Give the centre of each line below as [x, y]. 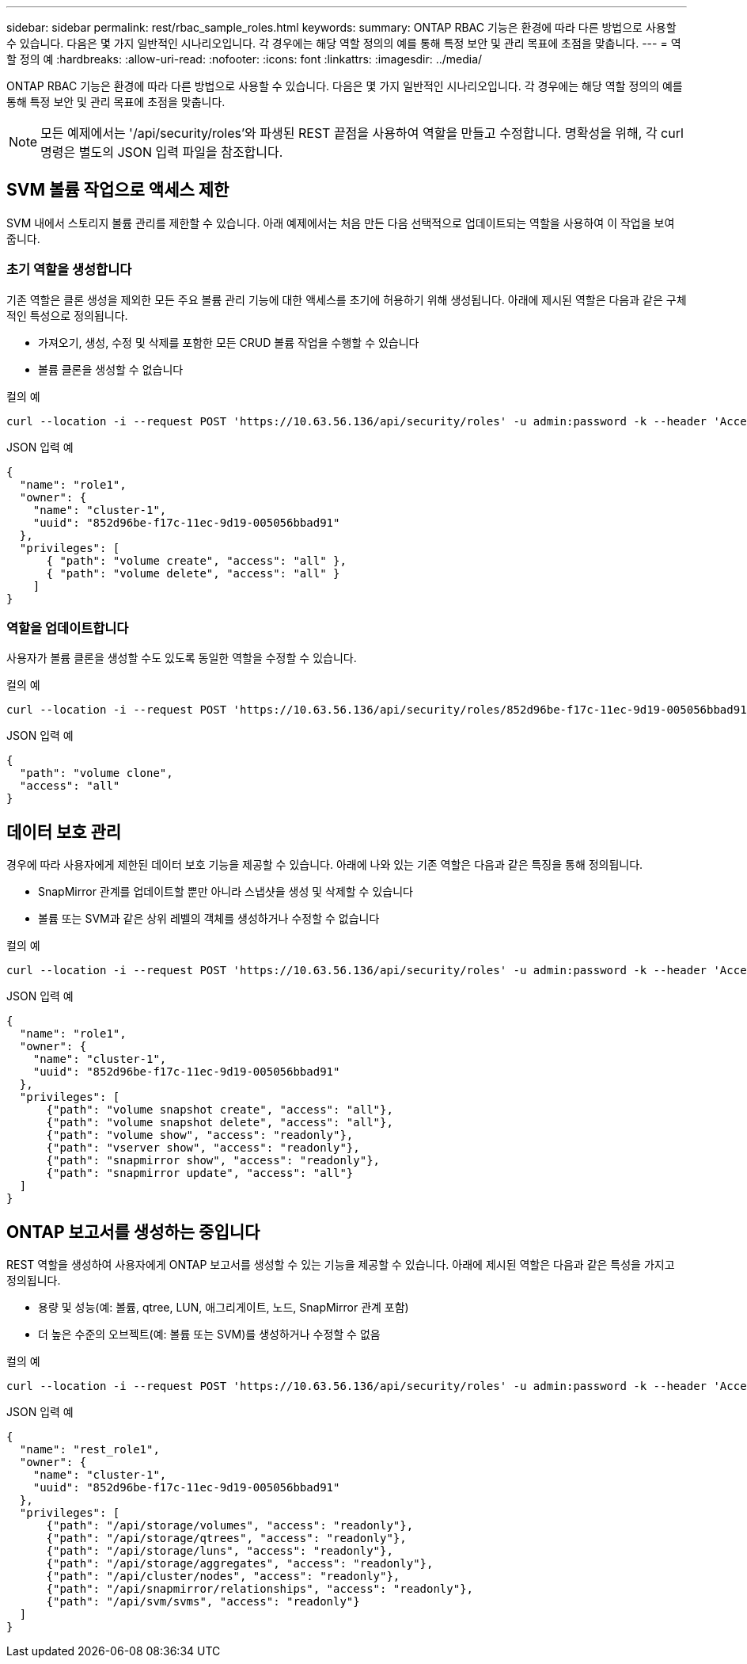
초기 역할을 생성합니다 [69, 270]
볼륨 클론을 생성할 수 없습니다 [111, 369]
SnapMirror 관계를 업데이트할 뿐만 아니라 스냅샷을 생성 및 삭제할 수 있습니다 [226, 892]
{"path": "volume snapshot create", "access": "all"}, [220, 1110]
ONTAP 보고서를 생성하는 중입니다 [133, 1232]
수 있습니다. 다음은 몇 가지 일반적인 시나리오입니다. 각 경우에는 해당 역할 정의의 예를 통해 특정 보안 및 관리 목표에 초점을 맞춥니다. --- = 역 [344, 43]
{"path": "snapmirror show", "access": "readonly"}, [213, 1161]
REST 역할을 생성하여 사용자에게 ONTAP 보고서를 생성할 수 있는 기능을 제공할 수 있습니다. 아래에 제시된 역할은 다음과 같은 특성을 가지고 [341, 1265]
